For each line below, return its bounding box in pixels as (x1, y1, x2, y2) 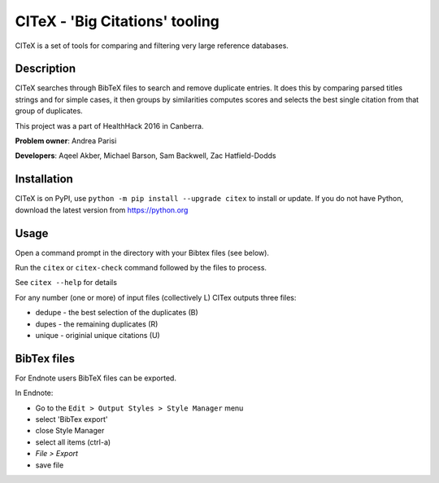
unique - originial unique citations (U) (35, 330, 160, 340)
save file (35, 460, 64, 470)
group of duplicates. (15, 106, 83, 116)
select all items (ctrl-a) (35, 437, 111, 447)
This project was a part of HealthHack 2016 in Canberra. (15, 121, 204, 130)
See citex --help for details (15, 278, 118, 288)
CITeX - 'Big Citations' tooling (15, 12, 219, 30)
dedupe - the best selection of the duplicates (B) (35, 308, 198, 318)
